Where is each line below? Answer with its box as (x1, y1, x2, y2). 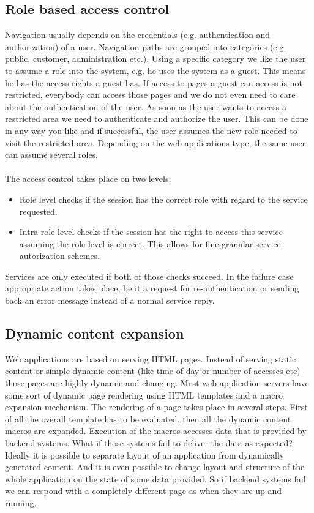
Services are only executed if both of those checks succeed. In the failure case (5, 269, 294, 282)
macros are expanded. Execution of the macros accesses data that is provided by (5, 424, 307, 437)
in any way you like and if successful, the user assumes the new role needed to (5, 124, 297, 137)
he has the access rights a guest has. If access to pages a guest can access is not (5, 76, 302, 89)
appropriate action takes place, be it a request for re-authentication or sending (5, 282, 299, 294)
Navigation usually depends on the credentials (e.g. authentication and (5, 28, 271, 41)
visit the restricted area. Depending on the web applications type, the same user (5, 136, 306, 149)
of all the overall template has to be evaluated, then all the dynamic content (5, 412, 291, 425)
